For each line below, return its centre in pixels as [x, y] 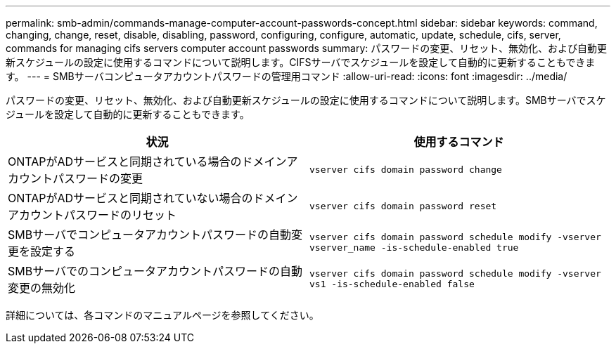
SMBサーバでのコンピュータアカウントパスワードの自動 [155, 271]
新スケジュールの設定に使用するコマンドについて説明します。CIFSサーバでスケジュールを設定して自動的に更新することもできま [301, 62]
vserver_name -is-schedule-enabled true [414, 248]
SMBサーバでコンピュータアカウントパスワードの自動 [150, 235]
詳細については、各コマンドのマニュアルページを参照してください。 [162, 315]
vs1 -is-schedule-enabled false [392, 284]
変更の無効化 [42, 288]
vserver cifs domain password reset [403, 206]
